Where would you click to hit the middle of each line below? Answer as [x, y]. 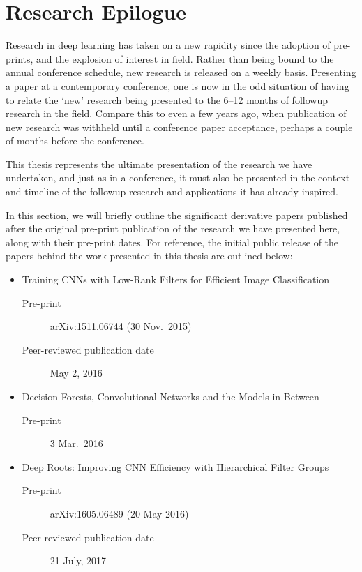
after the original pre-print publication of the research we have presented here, [173, 228]
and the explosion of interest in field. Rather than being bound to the [185, 58]
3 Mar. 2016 [76, 443]
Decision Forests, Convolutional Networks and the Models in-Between [171, 396]
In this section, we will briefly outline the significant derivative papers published [177, 214]
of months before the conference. [75, 141]
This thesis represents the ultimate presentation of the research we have [159, 164]
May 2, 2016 [76, 373]
